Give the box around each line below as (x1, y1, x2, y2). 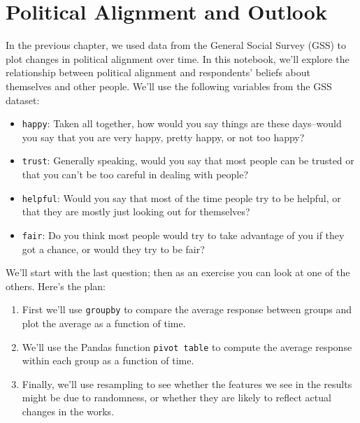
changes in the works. (22, 403, 115, 418)
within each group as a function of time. (22, 353, 194, 368)
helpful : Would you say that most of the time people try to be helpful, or (22, 190, 341, 205)
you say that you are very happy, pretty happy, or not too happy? (22, 129, 305, 144)
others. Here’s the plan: (6, 278, 106, 293)
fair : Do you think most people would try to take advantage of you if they (22, 227, 345, 242)
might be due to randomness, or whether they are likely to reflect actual (22, 390, 331, 405)
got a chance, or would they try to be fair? (22, 241, 205, 256)
